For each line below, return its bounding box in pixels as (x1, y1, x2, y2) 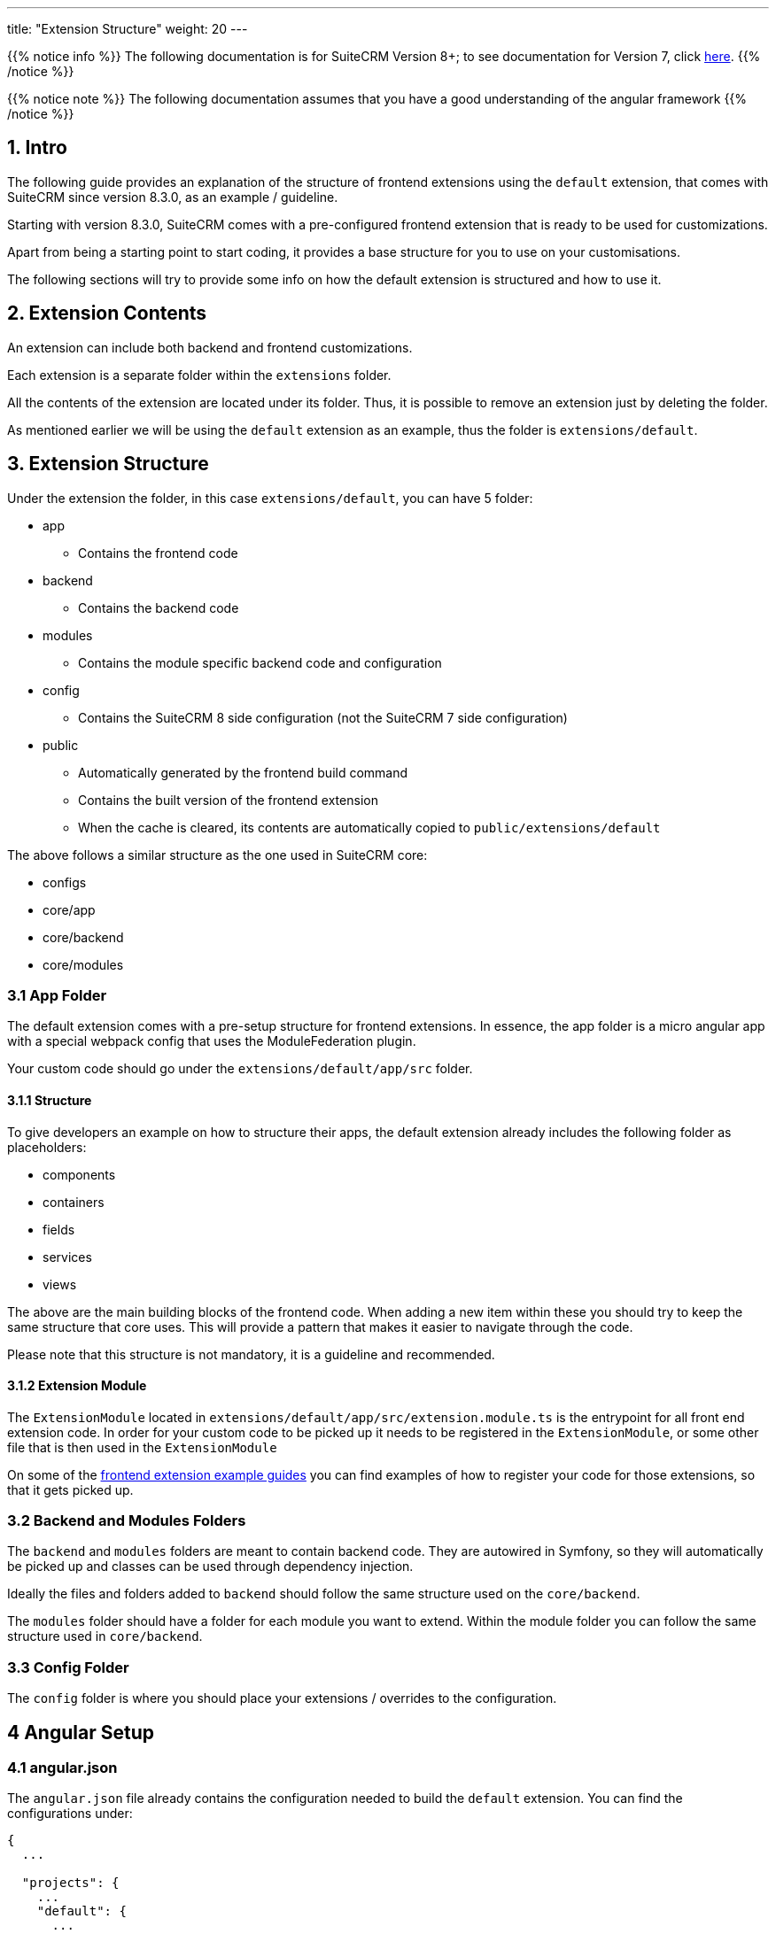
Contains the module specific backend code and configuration (78, 654, 442, 670)
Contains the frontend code (78, 545, 238, 561)
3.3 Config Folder (7, 1658, 129, 1676)
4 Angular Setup (7, 1721, 154, 1744)
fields (43, 1221, 75, 1237)
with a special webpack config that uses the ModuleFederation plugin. (7, 1033, 416, 1049)
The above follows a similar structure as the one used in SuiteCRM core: (7, 847, 428, 863)
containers (43, 1194, 105, 1210)
